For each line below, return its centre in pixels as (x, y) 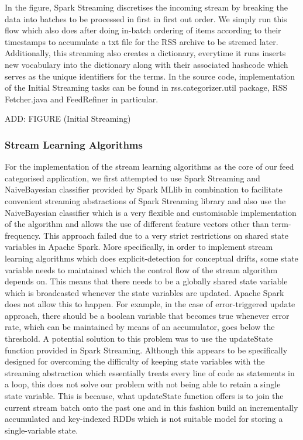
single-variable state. (42, 430)
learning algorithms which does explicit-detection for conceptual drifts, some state (151, 258)
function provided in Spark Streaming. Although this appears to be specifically (146, 350)
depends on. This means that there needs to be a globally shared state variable (146, 281)
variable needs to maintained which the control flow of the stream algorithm (141, 269)
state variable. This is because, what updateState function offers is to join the (144, 396)
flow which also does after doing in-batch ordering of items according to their (143, 30)
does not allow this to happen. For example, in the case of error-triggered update (150, 304)
